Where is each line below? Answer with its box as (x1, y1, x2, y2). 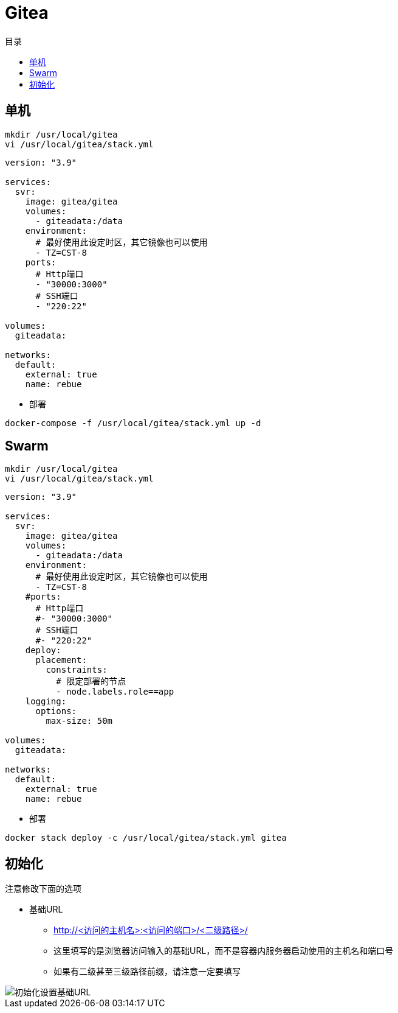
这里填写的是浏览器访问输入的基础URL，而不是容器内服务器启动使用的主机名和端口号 (53, 945, 394, 956)
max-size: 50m (46, 716, 113, 726)
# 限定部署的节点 (56, 676, 126, 687)
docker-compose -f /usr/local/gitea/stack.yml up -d (5, 418, 261, 428)
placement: (35, 655, 87, 665)
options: (35, 706, 77, 717)
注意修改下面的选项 (5, 883, 81, 894)
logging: (25, 696, 67, 707)
